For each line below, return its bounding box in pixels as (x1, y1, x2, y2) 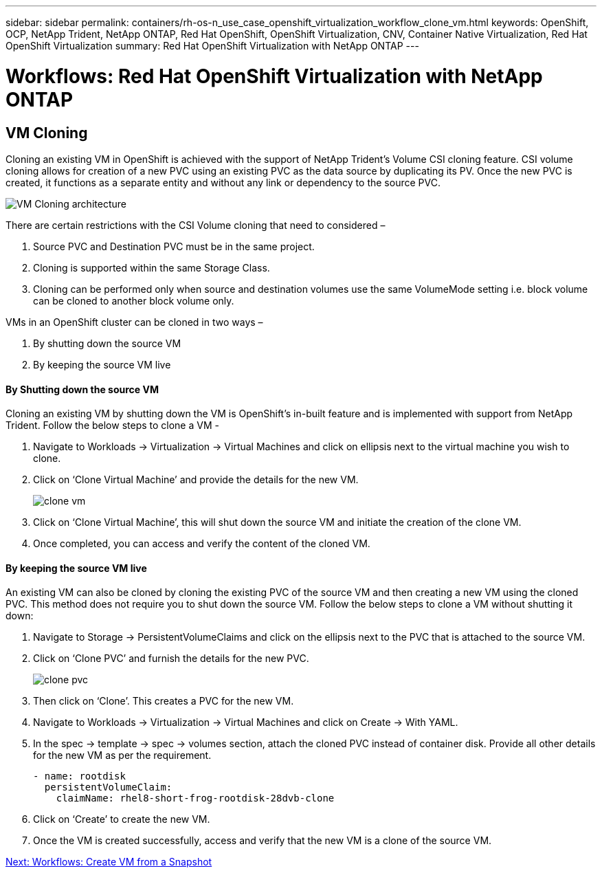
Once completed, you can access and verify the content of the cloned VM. (33, 538, 370, 550)
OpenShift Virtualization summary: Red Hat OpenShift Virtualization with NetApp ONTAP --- (5, 40, 419, 52)
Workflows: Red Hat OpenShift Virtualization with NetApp (5, 64, 543, 88)
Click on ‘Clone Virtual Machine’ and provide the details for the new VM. (33, 474, 359, 486)
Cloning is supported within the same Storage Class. (33, 261, 270, 274)
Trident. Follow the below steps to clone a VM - (5, 419, 219, 432)
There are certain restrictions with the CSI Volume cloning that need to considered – (5, 219, 386, 231)
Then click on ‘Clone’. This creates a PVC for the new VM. (33, 695, 294, 707)
